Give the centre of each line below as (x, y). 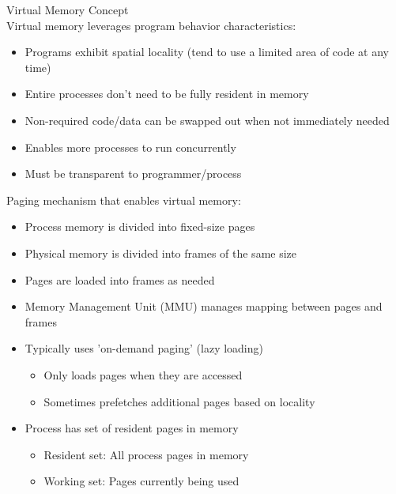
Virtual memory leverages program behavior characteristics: (151, 25)
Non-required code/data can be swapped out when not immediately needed (207, 120)
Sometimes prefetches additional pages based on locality (179, 401)
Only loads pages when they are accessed (143, 374)
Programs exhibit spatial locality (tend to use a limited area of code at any (207, 52)
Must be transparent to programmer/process (133, 173)
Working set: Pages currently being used (141, 481)
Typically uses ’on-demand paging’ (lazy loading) (144, 348)
